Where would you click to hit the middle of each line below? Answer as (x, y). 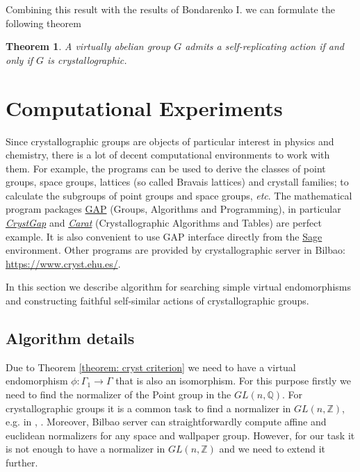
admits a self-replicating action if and (265, 46)
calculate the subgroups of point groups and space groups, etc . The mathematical (179, 195)
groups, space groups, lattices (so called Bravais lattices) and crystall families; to (177, 182)
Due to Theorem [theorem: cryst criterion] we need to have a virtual (151, 367)
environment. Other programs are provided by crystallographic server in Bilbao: (175, 250)
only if (19, 59)
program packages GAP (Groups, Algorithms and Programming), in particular (173, 209)
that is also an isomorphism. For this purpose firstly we (234, 381)
